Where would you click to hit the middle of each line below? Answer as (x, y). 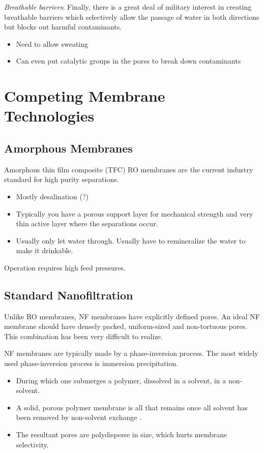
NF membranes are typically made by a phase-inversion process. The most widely (131, 353)
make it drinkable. (45, 250)
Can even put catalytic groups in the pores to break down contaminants (128, 61)
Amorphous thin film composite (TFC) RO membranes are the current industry (129, 169)
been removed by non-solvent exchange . (79, 417)
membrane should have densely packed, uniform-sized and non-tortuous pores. (126, 326)
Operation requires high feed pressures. (65, 267)
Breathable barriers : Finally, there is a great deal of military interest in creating (128, 7)
